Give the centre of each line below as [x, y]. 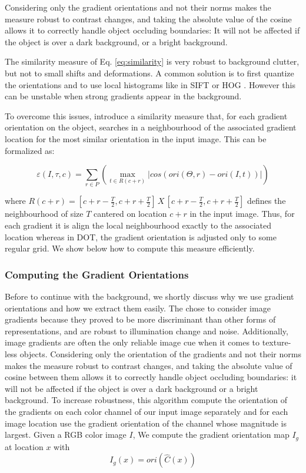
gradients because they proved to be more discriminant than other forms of [140, 319]
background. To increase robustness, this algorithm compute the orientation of [146, 400]
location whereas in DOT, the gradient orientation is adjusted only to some [141, 236]
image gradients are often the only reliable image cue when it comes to [132, 342]
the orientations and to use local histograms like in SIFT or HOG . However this [150, 84]
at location [24, 446]
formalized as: [30, 150]
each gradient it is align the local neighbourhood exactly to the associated [138, 225]
